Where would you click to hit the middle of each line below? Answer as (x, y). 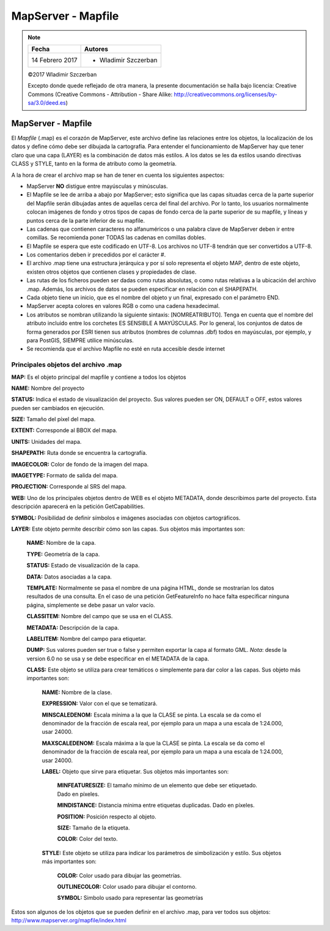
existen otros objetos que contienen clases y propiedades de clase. (112, 272)
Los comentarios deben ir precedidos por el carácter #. (96, 255)
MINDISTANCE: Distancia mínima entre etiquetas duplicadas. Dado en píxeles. (156, 806)
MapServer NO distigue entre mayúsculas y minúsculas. (97, 186)
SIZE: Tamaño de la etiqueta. (94, 828)
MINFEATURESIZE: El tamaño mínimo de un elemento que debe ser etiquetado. (157, 785)
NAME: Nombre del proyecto (48, 388)
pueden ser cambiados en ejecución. (58, 408)
